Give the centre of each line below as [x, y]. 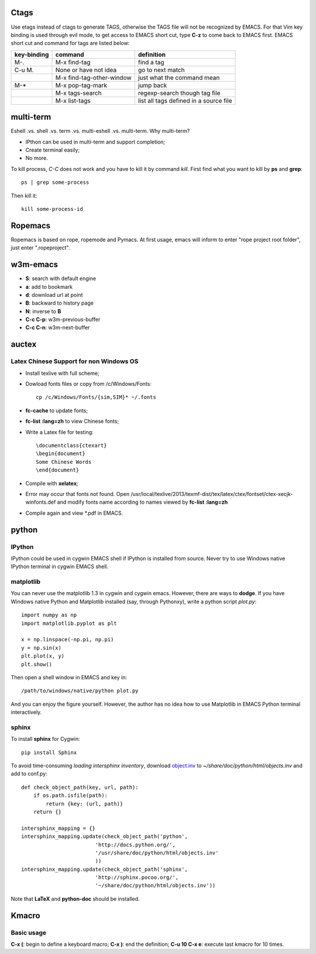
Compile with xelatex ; [52, 483]
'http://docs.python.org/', [135, 844]
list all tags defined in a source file [185, 101]
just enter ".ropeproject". [40, 248]
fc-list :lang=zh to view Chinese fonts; [72, 421]
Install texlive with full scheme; [62, 373]
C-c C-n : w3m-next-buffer [58, 327]
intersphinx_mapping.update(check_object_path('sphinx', [105, 869]
